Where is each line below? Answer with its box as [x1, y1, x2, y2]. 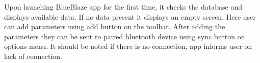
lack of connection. [4, 50, 62, 61]
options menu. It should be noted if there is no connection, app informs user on [4, 41, 252, 51]
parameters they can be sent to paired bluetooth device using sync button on [4, 31, 245, 41]
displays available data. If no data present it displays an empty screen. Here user [4, 11, 256, 22]
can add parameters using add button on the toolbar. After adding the [4, 21, 225, 32]
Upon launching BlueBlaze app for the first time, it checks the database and [4, 2, 242, 12]
